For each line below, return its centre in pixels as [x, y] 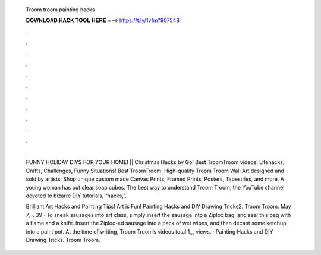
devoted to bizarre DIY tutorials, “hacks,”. [76, 196]
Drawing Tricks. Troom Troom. [63, 240]
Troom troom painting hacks [60, 10]
